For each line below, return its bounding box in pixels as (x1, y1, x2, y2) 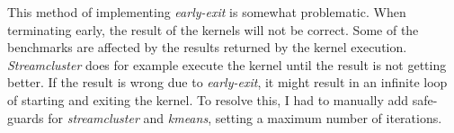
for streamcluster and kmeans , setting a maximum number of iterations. (48, 108, 442, 127)
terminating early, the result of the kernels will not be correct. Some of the (7, 20, 419, 39)
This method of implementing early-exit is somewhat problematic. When (7, 3, 406, 21)
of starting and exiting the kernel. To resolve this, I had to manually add (7, 90, 409, 109)
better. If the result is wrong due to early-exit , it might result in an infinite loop (7, 73, 448, 92)
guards (7, 108, 44, 127)
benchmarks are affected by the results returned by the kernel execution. (7, 38, 407, 57)
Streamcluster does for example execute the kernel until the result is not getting (7, 55, 447, 74)
